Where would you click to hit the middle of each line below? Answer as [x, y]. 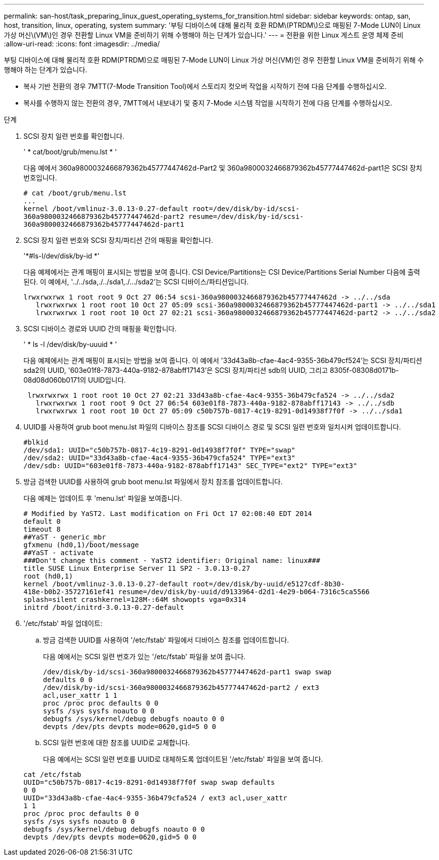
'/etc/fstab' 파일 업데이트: [63, 623]
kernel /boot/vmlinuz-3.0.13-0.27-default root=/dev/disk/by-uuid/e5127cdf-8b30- [184, 584]
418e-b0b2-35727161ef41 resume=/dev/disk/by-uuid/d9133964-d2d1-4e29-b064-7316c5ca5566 [197, 592]
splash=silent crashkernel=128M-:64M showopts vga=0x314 [135, 600]
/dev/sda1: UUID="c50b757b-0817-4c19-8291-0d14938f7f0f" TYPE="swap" [160, 450]
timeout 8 [42, 529]
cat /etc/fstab [53, 774]
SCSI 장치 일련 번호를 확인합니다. [74, 136]
